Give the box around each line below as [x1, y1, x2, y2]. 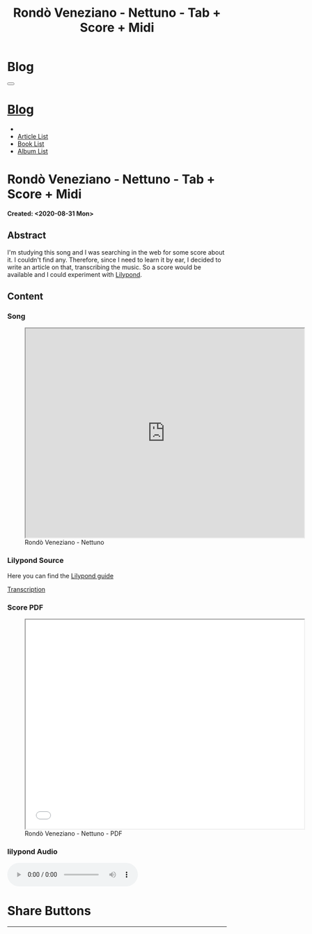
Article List [17, 132, 49, 140]
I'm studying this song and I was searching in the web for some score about [7, 248, 225, 256]
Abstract [7, 229, 47, 241]
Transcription [7, 585, 46, 594]
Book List [17, 140, 45, 148]
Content [7, 291, 44, 303]
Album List [17, 146, 49, 155]
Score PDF [7, 602, 44, 612]
